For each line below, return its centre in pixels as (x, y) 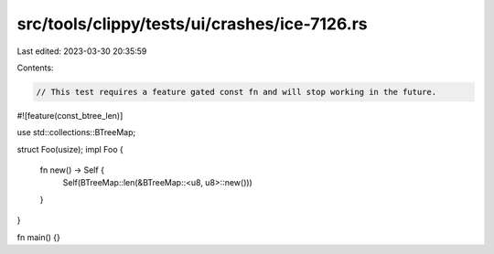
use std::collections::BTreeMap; (76, 132)
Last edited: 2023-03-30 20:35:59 (82, 51)
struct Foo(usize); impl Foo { (70, 149)
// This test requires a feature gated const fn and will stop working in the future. (236, 92)
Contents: (35, 68)
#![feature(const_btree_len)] (70, 115)
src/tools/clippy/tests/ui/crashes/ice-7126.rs (192, 24)
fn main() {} (39, 237)
